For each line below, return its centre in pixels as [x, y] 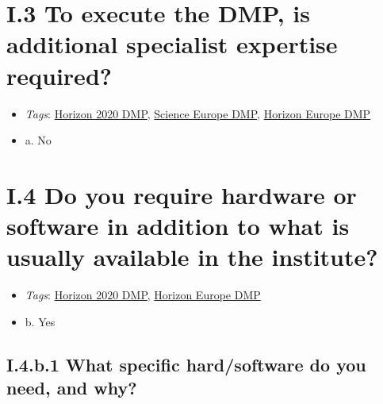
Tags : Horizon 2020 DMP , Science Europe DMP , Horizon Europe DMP [198, 113]
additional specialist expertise [172, 44]
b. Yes [40, 321]
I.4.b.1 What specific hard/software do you [186, 364]
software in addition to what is [178, 226]
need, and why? [72, 388]
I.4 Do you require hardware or [182, 194]
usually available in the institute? [192, 257]
